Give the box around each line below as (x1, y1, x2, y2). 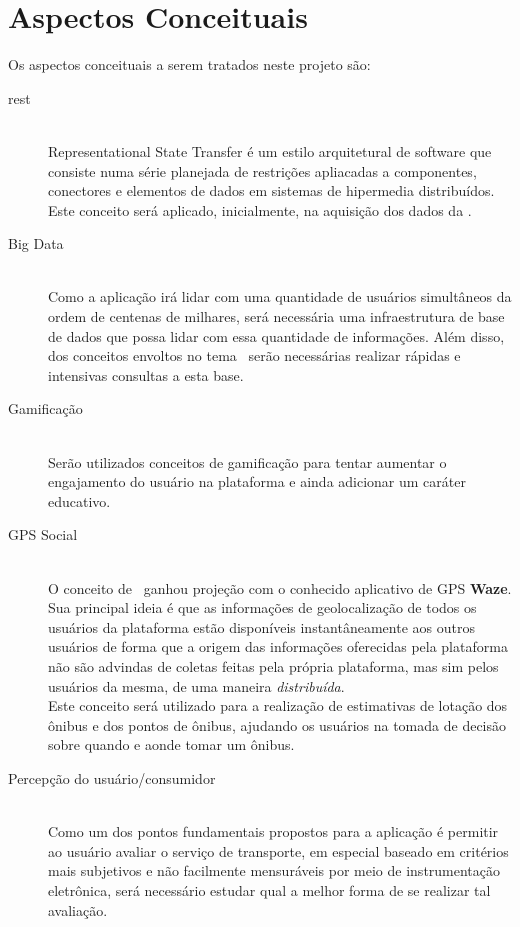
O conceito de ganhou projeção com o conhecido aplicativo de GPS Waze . (48, 577, 512, 598)
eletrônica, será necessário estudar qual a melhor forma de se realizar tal (48, 879, 491, 900)
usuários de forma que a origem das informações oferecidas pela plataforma (48, 636, 508, 657)
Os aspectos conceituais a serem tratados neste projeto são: (8, 54, 371, 75)
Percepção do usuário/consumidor (8, 767, 216, 788)
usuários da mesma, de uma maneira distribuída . (48, 675, 345, 696)
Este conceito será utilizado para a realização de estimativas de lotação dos (48, 695, 508, 716)
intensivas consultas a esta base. (48, 364, 244, 385)
